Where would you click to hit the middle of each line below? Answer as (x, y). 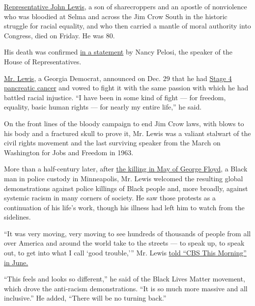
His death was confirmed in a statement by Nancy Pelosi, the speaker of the (118, 52)
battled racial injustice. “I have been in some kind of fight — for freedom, (115, 97)
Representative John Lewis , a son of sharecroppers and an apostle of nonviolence (126, 6)
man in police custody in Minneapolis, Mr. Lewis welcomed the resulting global (124, 178)
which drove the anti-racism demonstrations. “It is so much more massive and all (126, 288)
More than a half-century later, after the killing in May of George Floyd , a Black (126, 169)
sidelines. (17, 217)
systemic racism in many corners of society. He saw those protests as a (110, 198)
